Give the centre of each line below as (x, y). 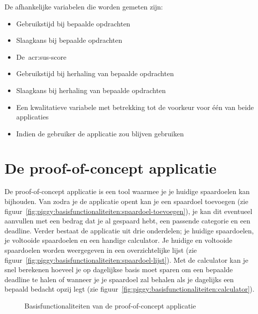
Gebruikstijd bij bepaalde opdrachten (73, 23)
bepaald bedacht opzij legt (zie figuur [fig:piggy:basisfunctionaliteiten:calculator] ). (129, 289)
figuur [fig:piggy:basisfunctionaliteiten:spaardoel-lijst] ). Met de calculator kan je (127, 260)
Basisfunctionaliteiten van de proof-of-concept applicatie (110, 306)
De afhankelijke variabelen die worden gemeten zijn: (84, 6)
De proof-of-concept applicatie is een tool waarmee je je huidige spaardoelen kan (127, 191)
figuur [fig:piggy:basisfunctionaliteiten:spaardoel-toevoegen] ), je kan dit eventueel (129, 211)
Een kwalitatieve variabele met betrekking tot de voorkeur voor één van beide (135, 107)
